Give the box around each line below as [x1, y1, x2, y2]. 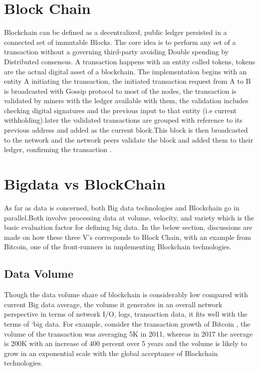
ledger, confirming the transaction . [4, 144, 112, 155]
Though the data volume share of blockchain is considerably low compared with [4, 289, 248, 300]
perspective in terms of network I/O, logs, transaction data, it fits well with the [4, 309, 248, 319]
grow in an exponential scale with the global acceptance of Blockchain [4, 348, 218, 358]
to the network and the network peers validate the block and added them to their [4, 134, 254, 145]
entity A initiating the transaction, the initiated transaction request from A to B [4, 76, 251, 86]
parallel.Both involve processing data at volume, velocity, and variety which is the [4, 212, 255, 222]
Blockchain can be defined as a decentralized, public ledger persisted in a [4, 27, 227, 37]
